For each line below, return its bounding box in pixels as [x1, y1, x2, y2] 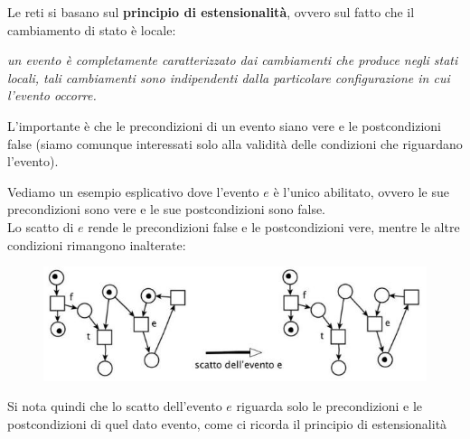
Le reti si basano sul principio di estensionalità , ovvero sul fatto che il [7, 3, 415, 21]
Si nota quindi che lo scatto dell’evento [7, 397, 222, 416]
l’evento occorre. [7, 86, 97, 105]
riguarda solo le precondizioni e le [236, 397, 423, 416]
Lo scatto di [7, 217, 74, 236]
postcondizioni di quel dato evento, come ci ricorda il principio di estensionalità [7, 414, 447, 433]
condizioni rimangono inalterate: [7, 235, 186, 254]
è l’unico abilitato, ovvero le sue [273, 182, 449, 201]
